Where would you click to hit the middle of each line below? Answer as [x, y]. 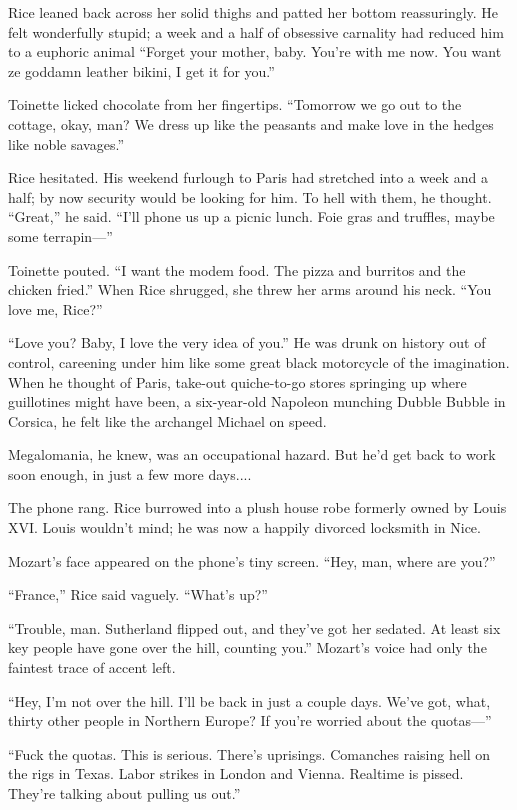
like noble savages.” [66, 143]
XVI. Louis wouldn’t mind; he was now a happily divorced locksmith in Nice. [244, 527]
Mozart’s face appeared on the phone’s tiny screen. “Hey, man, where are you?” [252, 560]
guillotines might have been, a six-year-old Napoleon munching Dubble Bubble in [257, 401]
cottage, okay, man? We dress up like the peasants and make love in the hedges [251, 123]
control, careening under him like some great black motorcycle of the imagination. [259, 361]
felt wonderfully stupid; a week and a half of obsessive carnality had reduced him [256, 31]
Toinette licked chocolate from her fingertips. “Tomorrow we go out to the [235, 104]
